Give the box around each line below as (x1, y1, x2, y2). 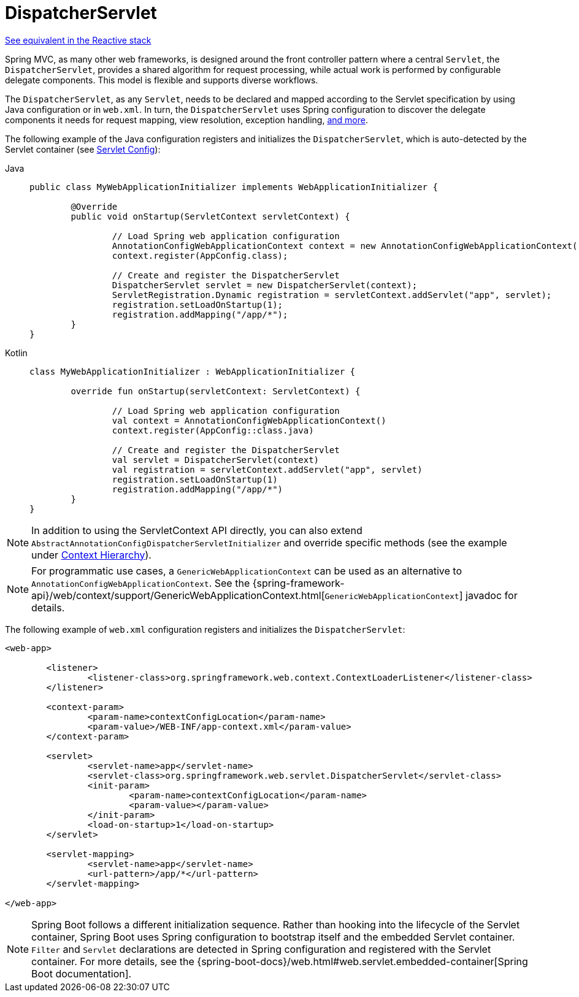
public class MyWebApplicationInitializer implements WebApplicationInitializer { (29, 181, 438, 192)
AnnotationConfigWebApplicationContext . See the (31, 576, 250, 589)
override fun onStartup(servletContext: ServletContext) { (71, 386, 361, 396)
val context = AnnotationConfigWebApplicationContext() (112, 415, 386, 426)
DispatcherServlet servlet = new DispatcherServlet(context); (112, 280, 418, 290)
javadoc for (466, 589, 518, 602)
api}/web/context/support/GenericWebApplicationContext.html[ (31, 589, 325, 602)
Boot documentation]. (31, 967, 132, 980)
